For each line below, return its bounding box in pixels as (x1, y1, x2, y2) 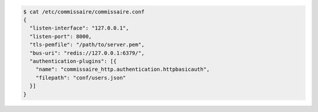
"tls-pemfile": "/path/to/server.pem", (29, 41, 145, 48)
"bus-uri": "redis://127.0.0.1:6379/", (29, 50, 145, 56)
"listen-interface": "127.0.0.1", (29, 25, 130, 32)
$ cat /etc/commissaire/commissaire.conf (23, 8, 145, 15)
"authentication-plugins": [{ (29, 58, 117, 64)
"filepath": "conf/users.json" (35, 74, 126, 81)
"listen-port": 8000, (29, 33, 92, 39)
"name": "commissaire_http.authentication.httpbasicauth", (35, 66, 210, 73)
